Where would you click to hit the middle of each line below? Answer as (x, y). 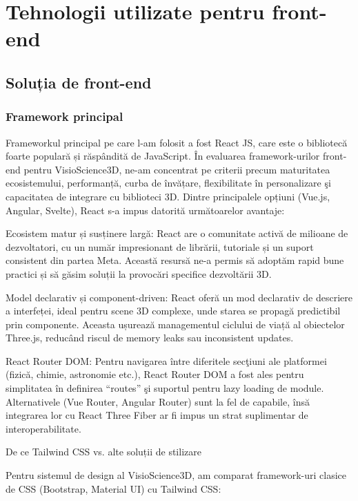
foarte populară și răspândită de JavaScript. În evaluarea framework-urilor (163, 156)
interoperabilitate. (43, 428)
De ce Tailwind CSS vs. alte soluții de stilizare (103, 452)
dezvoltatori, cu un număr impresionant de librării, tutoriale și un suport (160, 246)
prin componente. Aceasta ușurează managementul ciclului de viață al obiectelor (175, 324)
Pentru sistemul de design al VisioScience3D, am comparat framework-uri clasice (176, 475)
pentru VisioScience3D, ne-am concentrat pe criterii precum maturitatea (177, 169)
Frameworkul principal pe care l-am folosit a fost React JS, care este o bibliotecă (177, 142)
